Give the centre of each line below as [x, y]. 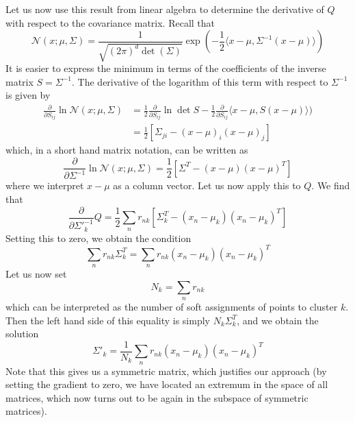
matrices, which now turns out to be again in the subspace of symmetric [157, 397]
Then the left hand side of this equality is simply [108, 320]
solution [22, 334]
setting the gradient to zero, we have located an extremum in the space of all [167, 384]
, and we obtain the [278, 320]
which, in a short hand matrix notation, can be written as [127, 150]
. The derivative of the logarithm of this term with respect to [200, 81]
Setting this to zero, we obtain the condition [98, 238]
